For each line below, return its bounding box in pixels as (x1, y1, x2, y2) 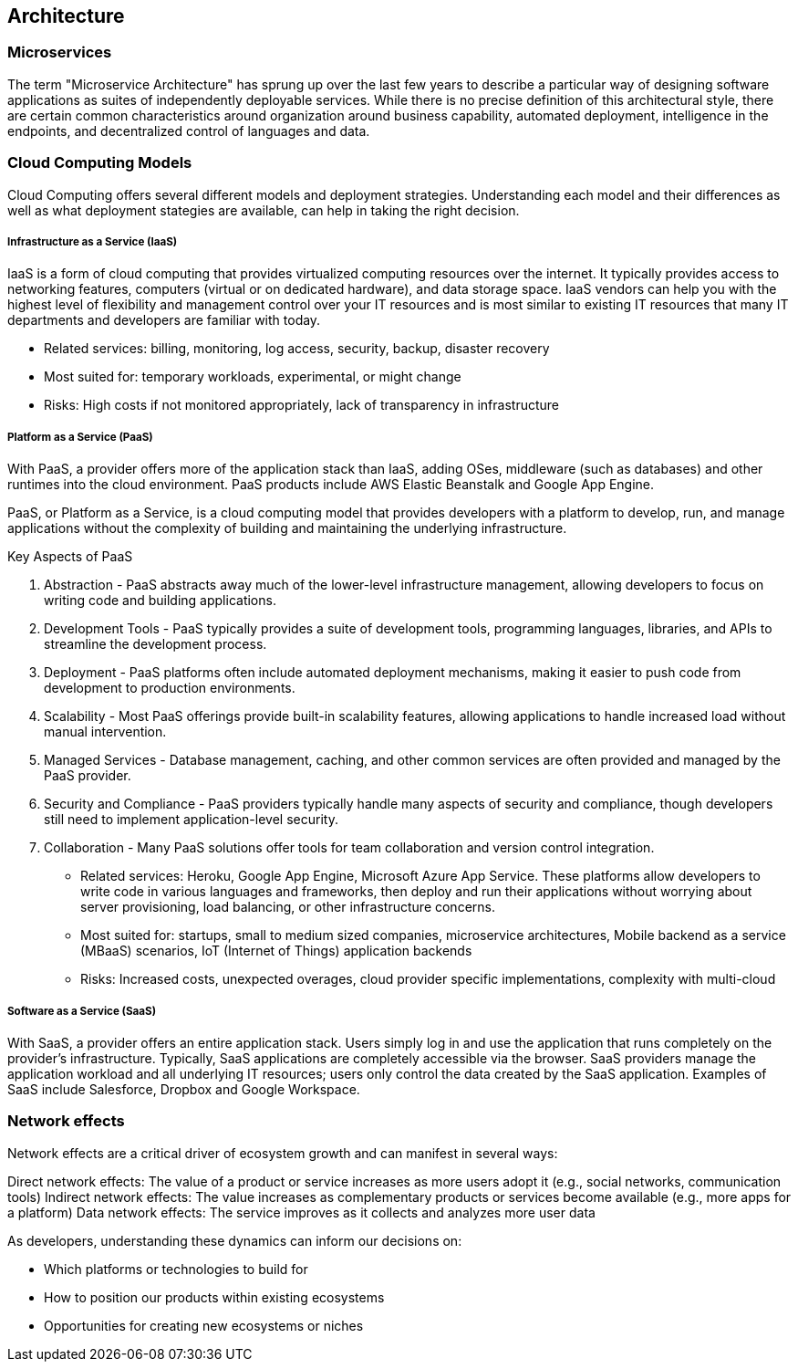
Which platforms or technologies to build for (44, 1260, 308, 1277)
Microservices (7, 43, 112, 62)
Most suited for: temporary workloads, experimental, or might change (44, 369, 461, 385)
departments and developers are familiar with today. (7, 312, 321, 329)
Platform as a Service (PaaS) (7, 430, 153, 444)
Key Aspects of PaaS (7, 549, 133, 565)
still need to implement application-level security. (44, 811, 338, 828)
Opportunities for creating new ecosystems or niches (44, 1317, 364, 1333)
